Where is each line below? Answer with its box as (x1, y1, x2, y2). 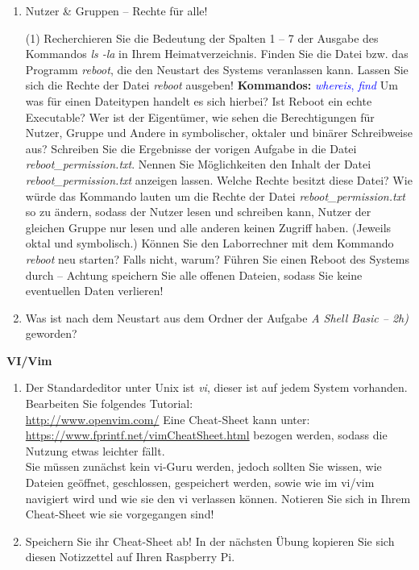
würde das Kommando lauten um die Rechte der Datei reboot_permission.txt (25, 187, 405, 204)
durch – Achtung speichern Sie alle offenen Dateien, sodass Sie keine (25, 266, 363, 283)
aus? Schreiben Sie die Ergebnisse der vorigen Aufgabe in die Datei (25, 139, 357, 156)
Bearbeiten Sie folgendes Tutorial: (25, 395, 193, 412)
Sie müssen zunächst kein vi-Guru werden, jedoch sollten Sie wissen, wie (25, 458, 382, 475)
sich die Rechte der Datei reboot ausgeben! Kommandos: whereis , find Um (25, 77, 398, 94)
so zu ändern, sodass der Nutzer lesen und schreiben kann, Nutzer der (25, 203, 371, 220)
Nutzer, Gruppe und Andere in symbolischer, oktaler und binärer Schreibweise (25, 124, 413, 141)
